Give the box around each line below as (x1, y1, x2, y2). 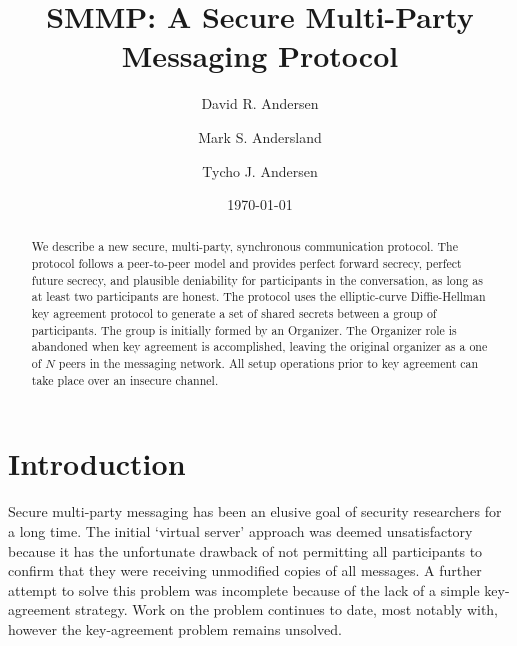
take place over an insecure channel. (31, 371, 219, 388)
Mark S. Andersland (198, 126, 322, 147)
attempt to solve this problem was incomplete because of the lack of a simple (8, 579, 480, 600)
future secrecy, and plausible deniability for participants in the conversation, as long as (31, 271, 483, 288)
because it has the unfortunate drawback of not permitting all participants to (8, 540, 483, 561)
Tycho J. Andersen (202, 160, 318, 181)
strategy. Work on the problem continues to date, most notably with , (75, 599, 499, 620)
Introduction (8, 443, 186, 484)
